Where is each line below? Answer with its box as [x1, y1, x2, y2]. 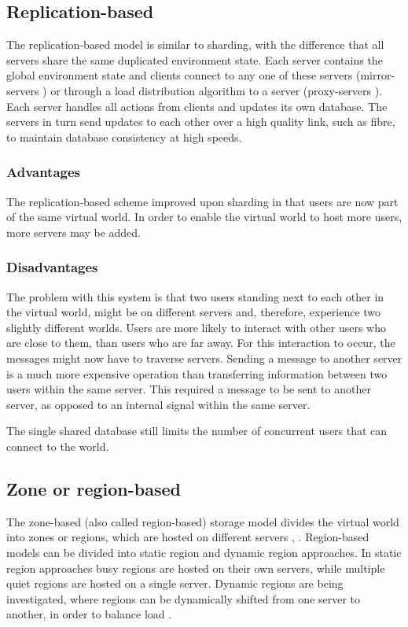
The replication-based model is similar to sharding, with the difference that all [6, 36, 384, 53]
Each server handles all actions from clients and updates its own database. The [6, 98, 388, 114]
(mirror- [355, 67, 395, 83]
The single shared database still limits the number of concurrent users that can [6, 422, 388, 439]
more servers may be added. [6, 223, 141, 240]
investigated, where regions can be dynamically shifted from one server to [6, 590, 361, 607]
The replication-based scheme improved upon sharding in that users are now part [6, 193, 399, 209]
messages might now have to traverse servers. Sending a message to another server [6, 349, 402, 366]
